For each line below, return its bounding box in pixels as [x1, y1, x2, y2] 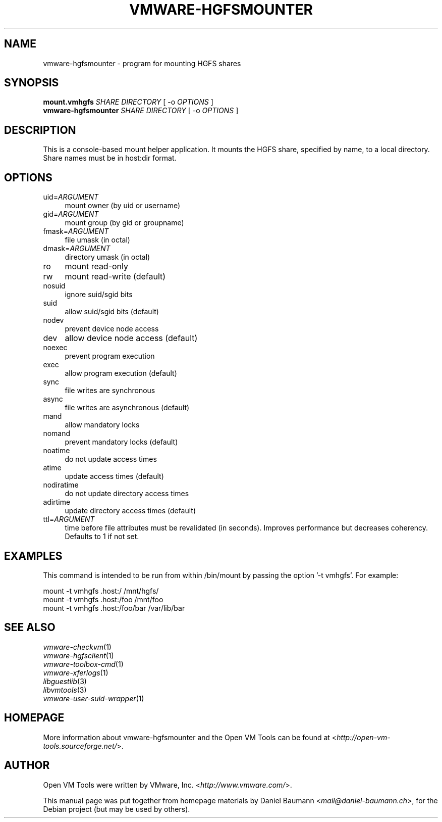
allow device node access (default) [65, 333, 198, 344]
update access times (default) [65, 472, 164, 481]
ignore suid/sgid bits [65, 290, 133, 299]
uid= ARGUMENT [43, 192, 99, 202]
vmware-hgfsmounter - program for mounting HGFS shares [43, 59, 241, 68]
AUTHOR [4, 759, 50, 772]
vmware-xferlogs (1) [43, 668, 108, 677]
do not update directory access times [65, 489, 189, 498]
